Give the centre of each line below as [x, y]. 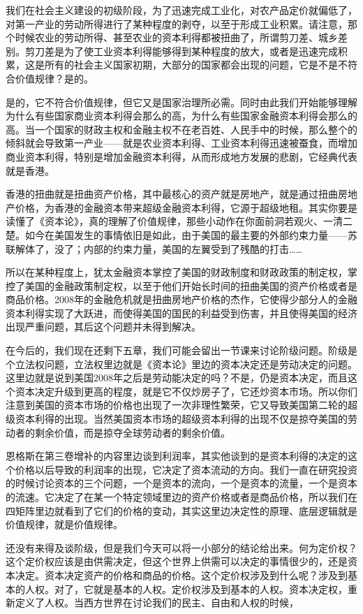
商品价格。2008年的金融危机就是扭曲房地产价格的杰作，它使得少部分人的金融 [181, 299]
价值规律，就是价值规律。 [64, 524]
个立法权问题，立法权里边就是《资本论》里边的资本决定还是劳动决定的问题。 [181, 364]
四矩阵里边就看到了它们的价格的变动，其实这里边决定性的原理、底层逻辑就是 [181, 510]
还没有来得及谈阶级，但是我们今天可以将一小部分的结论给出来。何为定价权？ [181, 547]
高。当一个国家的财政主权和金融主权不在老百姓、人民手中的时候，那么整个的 [181, 129]
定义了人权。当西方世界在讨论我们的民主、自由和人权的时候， [157, 602]
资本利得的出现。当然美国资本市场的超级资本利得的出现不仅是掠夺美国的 [181, 419]
